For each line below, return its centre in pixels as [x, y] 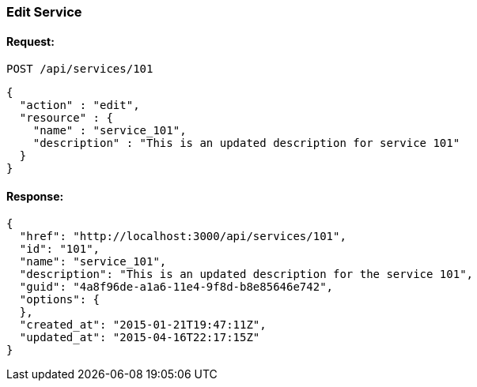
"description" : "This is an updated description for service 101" [246, 143]
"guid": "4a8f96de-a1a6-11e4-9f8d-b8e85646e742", [176, 287]
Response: [35, 196]
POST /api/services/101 [80, 69]
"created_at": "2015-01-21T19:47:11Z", [143, 325]
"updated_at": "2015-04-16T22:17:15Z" [140, 338]
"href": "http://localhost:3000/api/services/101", [183, 237]
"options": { [60, 300]
